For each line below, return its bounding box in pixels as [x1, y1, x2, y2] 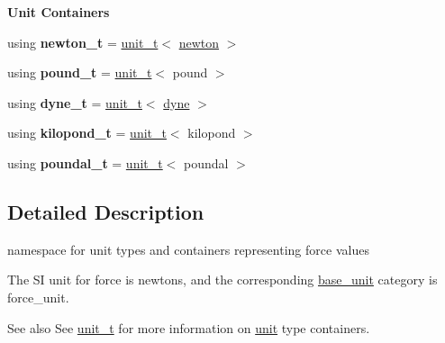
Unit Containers [7, 3, 110, 21]
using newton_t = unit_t [7, 32, 159, 51]
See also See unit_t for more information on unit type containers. [7, 318, 370, 337]
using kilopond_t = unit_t [7, 123, 167, 142]
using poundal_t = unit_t [7, 153, 163, 172]
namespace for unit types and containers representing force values [7, 239, 369, 258]
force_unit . [7, 287, 69, 306]
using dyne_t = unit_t [7, 93, 142, 112]
